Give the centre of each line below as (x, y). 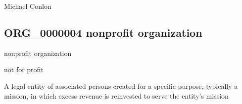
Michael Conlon (28, 6)
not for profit (24, 69)
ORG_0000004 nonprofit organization (103, 32)
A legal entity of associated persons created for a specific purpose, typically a (121, 86)
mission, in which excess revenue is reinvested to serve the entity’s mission (116, 95)
